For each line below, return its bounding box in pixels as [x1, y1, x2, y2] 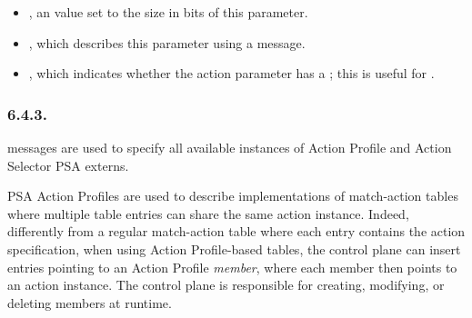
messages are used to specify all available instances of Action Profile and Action [7, 138, 452, 156]
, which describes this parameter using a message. [28, 33, 306, 52]
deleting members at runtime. [7, 293, 172, 312]
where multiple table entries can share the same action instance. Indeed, [7, 204, 409, 223]
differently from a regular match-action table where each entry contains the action [7, 222, 466, 241]
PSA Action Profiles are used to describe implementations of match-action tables [7, 186, 458, 205]
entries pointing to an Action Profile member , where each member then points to [7, 257, 457, 276]
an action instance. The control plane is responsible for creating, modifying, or [7, 275, 445, 294]
